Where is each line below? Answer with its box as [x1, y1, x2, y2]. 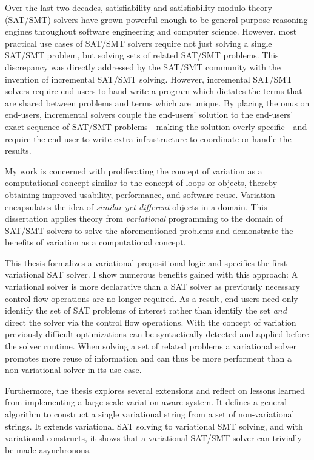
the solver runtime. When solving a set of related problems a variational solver [5, 340, 296, 352]
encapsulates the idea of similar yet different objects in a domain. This [5, 200, 267, 213]
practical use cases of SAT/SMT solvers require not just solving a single [5, 36, 272, 49]
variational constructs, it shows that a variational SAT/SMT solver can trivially [5, 431, 302, 444]
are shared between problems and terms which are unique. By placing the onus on [5, 96, 310, 109]
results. [5, 144, 32, 157]
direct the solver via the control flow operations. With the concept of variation [5, 315, 296, 328]
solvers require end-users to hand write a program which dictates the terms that [5, 84, 302, 97]
